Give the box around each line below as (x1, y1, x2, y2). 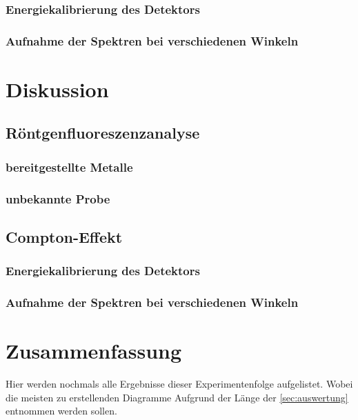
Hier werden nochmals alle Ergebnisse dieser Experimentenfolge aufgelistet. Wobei (6, 377, 353, 391)
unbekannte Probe (6, 190, 110, 207)
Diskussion (6, 74, 109, 103)
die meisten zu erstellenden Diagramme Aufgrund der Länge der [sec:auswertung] (6, 390, 348, 404)
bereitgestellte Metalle (6, 158, 133, 175)
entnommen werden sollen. (6, 403, 117, 418)
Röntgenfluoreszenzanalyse (6, 122, 200, 143)
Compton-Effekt (6, 226, 123, 247)
